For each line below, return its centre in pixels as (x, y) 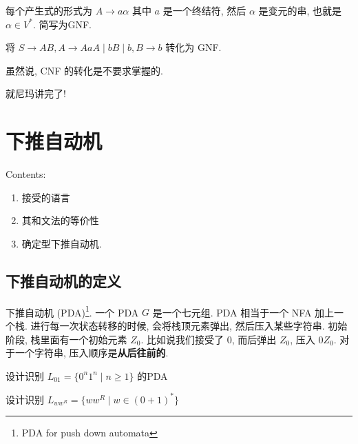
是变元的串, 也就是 (300, 10)
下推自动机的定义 (63, 280)
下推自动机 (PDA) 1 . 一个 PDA (72, 311)
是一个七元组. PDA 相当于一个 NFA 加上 (243, 312)
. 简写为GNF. (62, 24)
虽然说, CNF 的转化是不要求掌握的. (84, 70)
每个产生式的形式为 (49, 10)
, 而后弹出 (254, 339)
